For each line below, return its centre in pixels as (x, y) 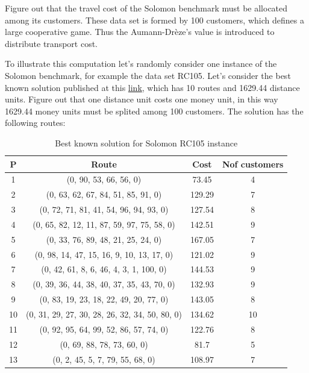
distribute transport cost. (51, 43)
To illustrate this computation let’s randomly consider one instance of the (141, 64)
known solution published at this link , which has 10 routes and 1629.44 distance (152, 87)
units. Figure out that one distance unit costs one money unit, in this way (142, 99)
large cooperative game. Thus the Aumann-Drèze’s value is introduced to (140, 32)
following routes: (35, 123)
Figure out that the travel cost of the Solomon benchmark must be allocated (146, 8)
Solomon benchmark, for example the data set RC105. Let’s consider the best (148, 75)
